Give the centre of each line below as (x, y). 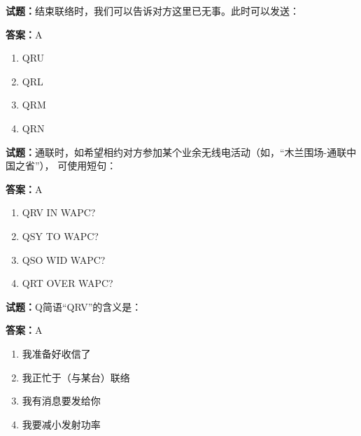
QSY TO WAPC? (60, 235)
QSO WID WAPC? (64, 259)
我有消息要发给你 (61, 401)
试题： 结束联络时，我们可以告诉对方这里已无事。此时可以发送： (153, 10)
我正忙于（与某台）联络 (76, 377)
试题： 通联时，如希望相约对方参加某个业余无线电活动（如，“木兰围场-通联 (176, 152)
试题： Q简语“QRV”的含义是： (74, 306)
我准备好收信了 (56, 353)
